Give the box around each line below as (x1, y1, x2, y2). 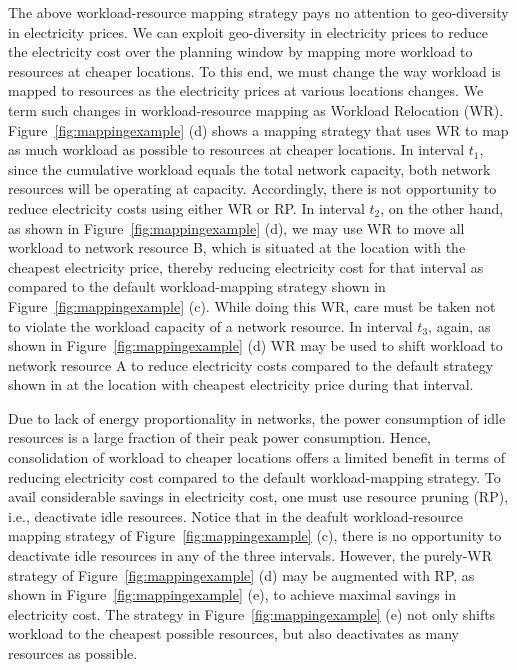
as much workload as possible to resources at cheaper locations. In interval (8, 139, 465, 160)
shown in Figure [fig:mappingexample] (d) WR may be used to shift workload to (8, 335, 503, 356)
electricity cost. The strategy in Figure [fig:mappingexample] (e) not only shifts (8, 603, 496, 624)
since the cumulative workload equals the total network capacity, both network (8, 158, 491, 179)
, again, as (428, 315, 491, 336)
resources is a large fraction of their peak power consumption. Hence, (8, 427, 431, 448)
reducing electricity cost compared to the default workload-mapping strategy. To (8, 466, 501, 487)
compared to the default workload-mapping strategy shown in (8, 276, 386, 297)
